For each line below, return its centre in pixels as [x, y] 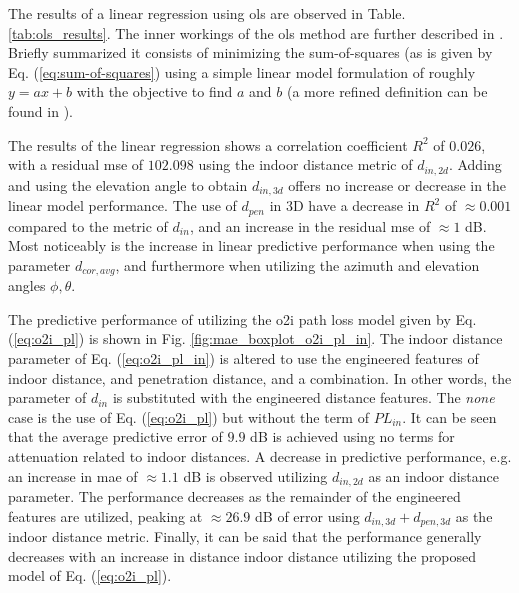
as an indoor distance [433, 475]
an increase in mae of [73, 475]
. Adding [475, 164]
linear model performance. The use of [122, 205]
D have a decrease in [356, 205]
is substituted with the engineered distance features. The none [303, 397]
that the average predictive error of [115, 436]
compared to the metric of [88, 225]
